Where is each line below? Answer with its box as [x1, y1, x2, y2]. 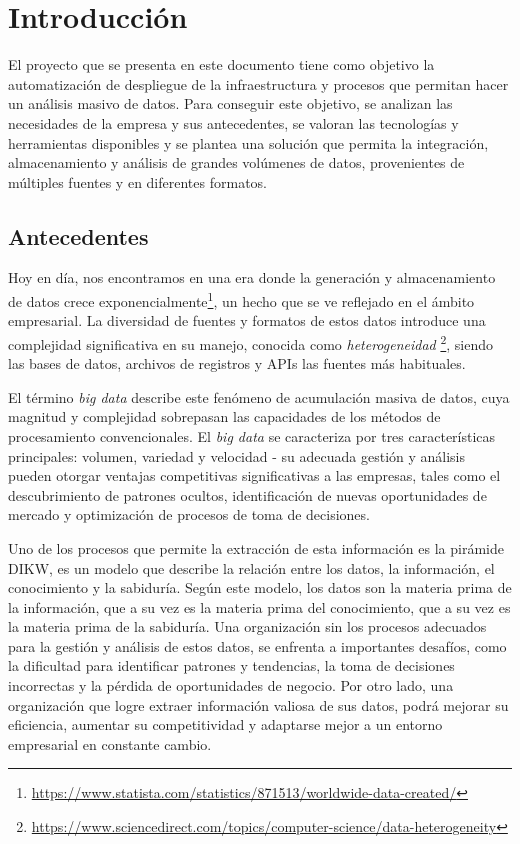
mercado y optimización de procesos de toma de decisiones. [8, 504, 370, 525]
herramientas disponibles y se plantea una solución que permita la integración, [8, 132, 489, 153]
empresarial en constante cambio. [8, 733, 212, 754]
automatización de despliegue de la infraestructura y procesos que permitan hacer [8, 73, 509, 94]
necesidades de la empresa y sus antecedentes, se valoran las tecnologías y [8, 112, 459, 133]
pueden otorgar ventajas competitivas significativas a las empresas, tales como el [8, 465, 501, 486]
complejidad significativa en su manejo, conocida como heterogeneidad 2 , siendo [8, 330, 494, 354]
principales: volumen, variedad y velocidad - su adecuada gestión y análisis [8, 445, 466, 466]
